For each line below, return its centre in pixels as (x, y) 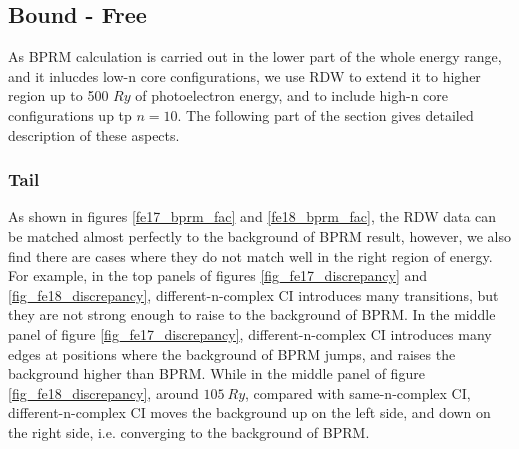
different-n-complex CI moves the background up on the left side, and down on (249, 412)
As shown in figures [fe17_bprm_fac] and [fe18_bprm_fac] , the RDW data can (252, 216)
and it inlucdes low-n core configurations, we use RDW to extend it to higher (244, 75)
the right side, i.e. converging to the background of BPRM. (189, 431)
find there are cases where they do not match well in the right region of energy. (250, 255)
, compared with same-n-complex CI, (358, 392)
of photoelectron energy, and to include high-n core (292, 95)
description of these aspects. (94, 134)
